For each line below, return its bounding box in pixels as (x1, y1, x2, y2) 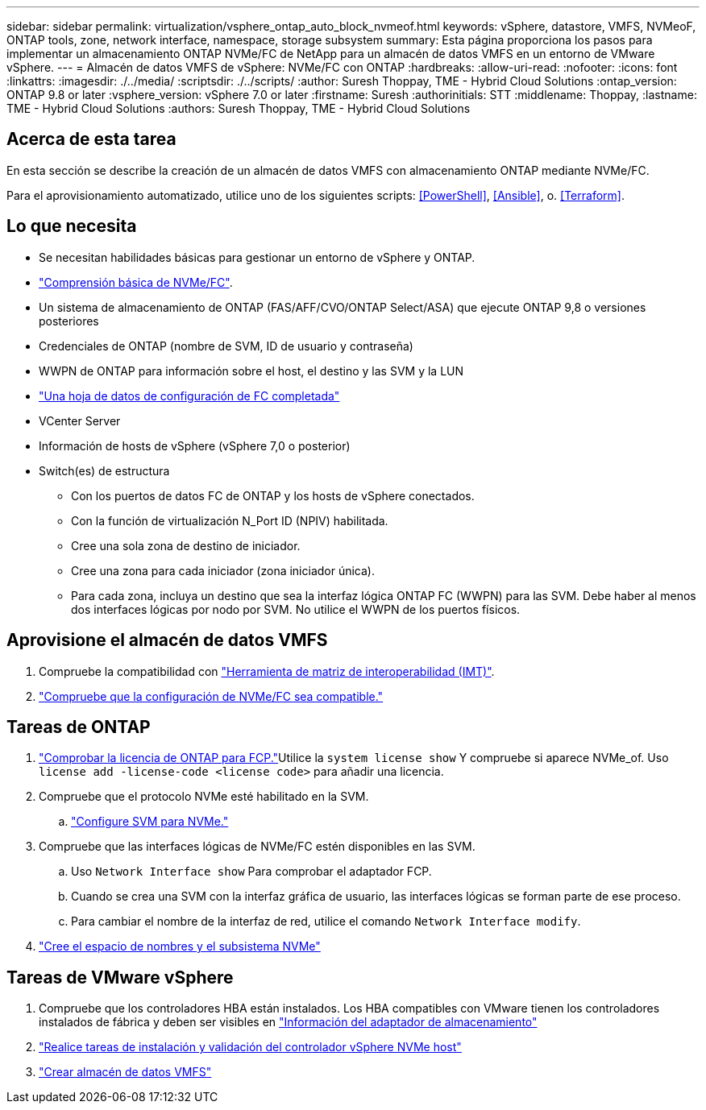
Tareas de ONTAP (6, 716, 151, 737)
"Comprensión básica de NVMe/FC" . (39, 275, 233, 289)
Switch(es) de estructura (39, 463, 170, 478)
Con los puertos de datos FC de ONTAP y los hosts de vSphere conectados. (71, 488, 475, 503)
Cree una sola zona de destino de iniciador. (71, 538, 301, 553)
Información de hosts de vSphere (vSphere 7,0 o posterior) (39, 438, 351, 453)
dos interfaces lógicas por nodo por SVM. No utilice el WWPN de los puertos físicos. (71, 602, 521, 616)
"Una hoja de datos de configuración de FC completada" (39, 388, 340, 403)
